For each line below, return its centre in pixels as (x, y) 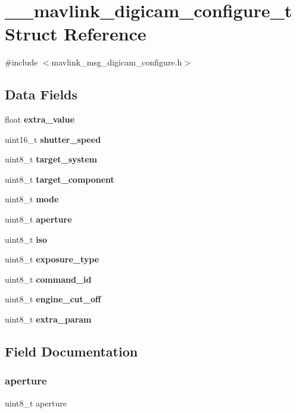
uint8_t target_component (60, 179)
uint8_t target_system (51, 159)
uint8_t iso (26, 239)
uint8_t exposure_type (52, 259)
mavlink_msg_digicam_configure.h (117, 62)
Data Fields (41, 94)
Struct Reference (76, 34)
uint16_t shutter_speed (53, 139)
